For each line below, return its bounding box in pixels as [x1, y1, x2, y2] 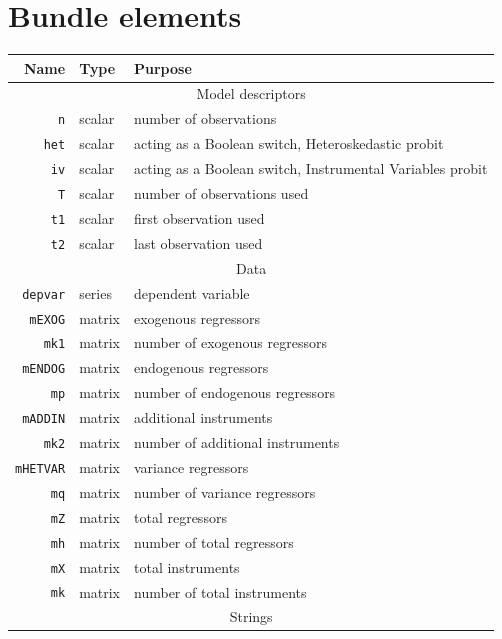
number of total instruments [134, 581, 307, 602]
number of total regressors [134, 531, 294, 552]
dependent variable [134, 282, 250, 303]
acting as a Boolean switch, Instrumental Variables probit [134, 158, 488, 179]
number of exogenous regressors [134, 332, 327, 353]
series [79, 282, 112, 303]
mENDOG [22, 362, 66, 377]
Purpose [134, 57, 192, 78]
